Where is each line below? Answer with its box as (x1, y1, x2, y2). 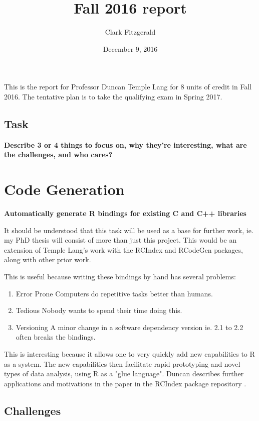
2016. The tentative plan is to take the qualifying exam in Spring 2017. (4, 91, 222, 101)
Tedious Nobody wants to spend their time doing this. (16, 305, 182, 315)
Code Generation (4, 179, 125, 199)
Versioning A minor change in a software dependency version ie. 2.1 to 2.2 (16, 322, 243, 332)
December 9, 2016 (103, 43, 158, 54)
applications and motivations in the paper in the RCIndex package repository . (4, 378, 246, 388)
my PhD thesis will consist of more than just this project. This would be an (4, 235, 237, 245)
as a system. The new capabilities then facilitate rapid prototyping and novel (4, 358, 240, 369)
